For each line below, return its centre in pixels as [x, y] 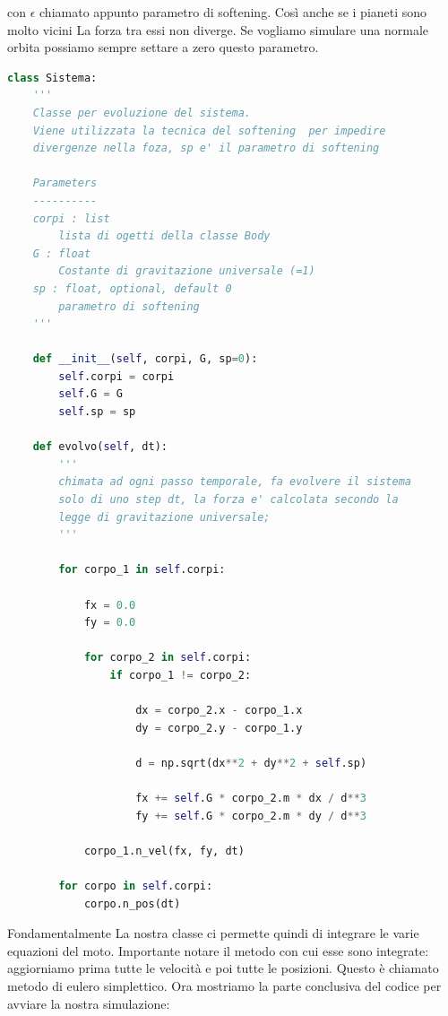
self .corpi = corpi [116, 376]
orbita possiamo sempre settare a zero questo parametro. [163, 47]
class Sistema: [52, 78]
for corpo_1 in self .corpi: [142, 570]
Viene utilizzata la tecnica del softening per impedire [209, 130]
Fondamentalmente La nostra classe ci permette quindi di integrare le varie [213, 933]
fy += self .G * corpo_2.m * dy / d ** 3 [251, 816]
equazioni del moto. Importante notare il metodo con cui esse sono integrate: [218, 950]
